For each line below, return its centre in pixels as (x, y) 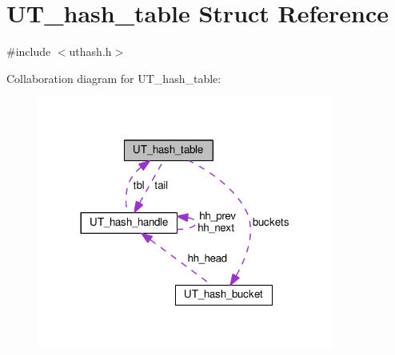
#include (29, 51)
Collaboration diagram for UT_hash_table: (114, 78)
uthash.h (90, 51)
